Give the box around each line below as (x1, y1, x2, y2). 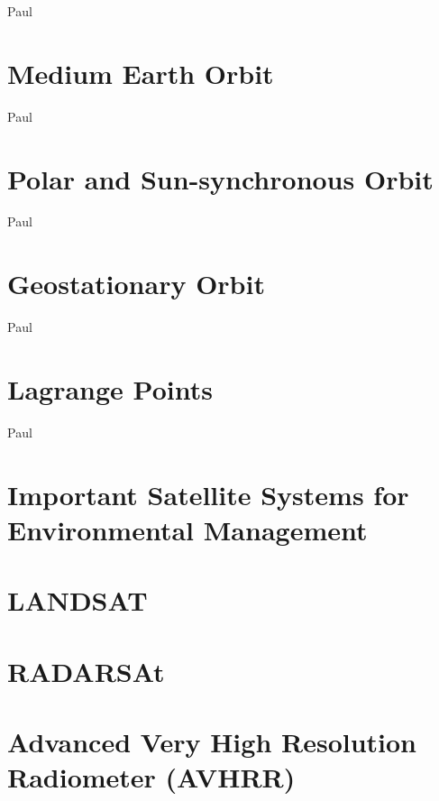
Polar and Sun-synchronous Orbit (7, 160, 434, 197)
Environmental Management (7, 511, 368, 548)
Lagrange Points (7, 370, 213, 407)
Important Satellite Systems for (7, 475, 409, 512)
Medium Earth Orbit (7, 54, 274, 91)
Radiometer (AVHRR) (7, 759, 296, 796)
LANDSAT (7, 582, 148, 619)
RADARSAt (7, 652, 165, 689)
